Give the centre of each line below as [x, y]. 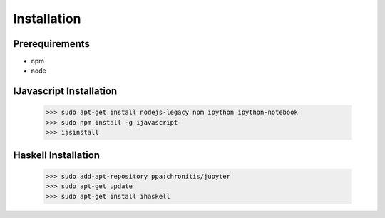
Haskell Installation [56, 155]
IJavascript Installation [65, 92]
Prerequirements [52, 44]
